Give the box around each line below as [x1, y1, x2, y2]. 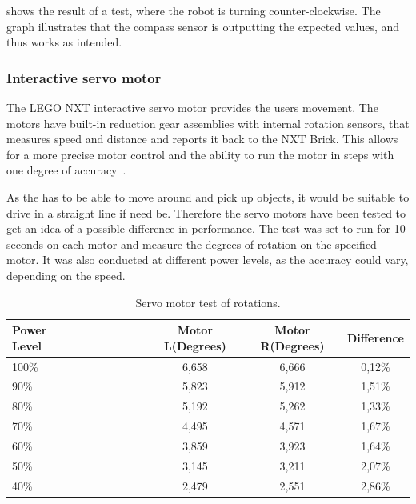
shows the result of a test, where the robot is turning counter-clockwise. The [6, 2, 381, 18]
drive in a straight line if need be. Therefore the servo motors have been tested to [6, 204, 406, 221]
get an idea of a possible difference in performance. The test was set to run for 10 [6, 220, 406, 237]
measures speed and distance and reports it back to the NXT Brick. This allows [6, 130, 398, 147]
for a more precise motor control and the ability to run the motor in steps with [6, 146, 394, 162]
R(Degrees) [260, 337, 325, 354]
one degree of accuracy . [6, 162, 126, 178]
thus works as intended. [6, 34, 122, 50]
